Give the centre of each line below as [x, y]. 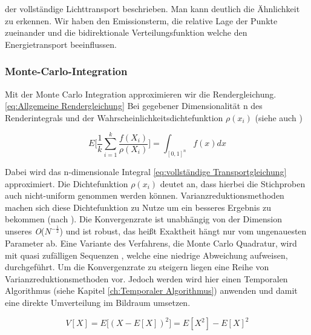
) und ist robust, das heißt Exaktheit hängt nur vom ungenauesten [183, 231]
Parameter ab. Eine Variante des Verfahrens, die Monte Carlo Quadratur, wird [151, 243]
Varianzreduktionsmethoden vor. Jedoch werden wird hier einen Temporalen [146, 278]
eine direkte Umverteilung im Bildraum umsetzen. [98, 302]
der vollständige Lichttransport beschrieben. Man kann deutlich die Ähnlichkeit [152, 8]
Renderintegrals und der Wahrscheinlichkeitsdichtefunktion [114, 117]
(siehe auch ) [279, 117]
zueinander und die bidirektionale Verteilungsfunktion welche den [126, 32]
